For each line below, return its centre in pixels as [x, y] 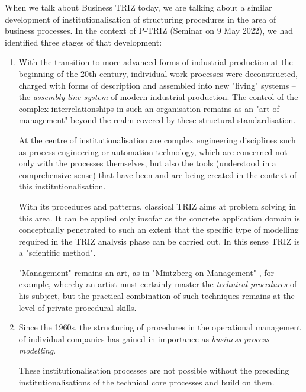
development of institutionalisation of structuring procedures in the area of [141, 19]
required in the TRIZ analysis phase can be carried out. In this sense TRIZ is [159, 241]
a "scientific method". [57, 253]
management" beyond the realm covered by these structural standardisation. [157, 120]
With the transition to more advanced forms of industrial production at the [156, 62]
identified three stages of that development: [83, 42]
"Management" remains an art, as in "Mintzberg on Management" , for [146, 272]
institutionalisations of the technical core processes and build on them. [146, 382]
